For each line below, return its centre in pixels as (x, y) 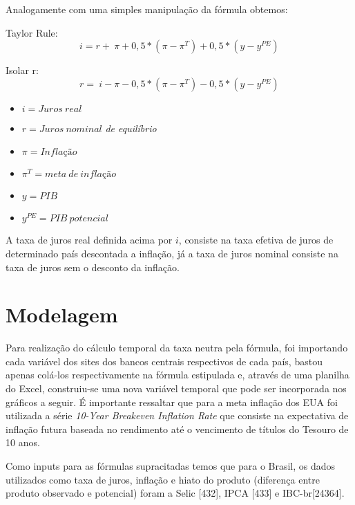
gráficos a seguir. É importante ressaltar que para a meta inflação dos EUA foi (172, 402)
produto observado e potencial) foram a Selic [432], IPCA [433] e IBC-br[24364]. (175, 493)
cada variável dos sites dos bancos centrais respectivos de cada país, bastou (164, 361)
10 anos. (23, 442)
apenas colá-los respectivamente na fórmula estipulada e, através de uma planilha (177, 375)
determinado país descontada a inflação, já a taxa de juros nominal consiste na (172, 253)
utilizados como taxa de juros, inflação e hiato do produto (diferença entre (163, 479)
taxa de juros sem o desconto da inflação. (93, 267)
